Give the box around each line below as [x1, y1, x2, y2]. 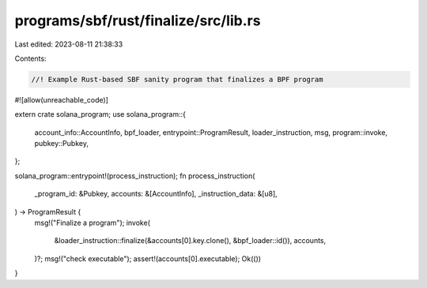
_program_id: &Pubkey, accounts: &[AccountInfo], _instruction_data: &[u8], [34, 189, 278, 199]
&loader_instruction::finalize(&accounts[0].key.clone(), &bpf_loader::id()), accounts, [54, 236, 327, 245]
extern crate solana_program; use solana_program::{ [14, 110, 186, 119]
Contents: [14, 54, 47, 63]
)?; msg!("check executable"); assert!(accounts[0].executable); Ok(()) [34, 253, 261, 264]
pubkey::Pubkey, [34, 139, 89, 148]
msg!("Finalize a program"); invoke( [34, 218, 150, 228]
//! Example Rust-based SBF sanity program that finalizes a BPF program [31, 75, 323, 84]
